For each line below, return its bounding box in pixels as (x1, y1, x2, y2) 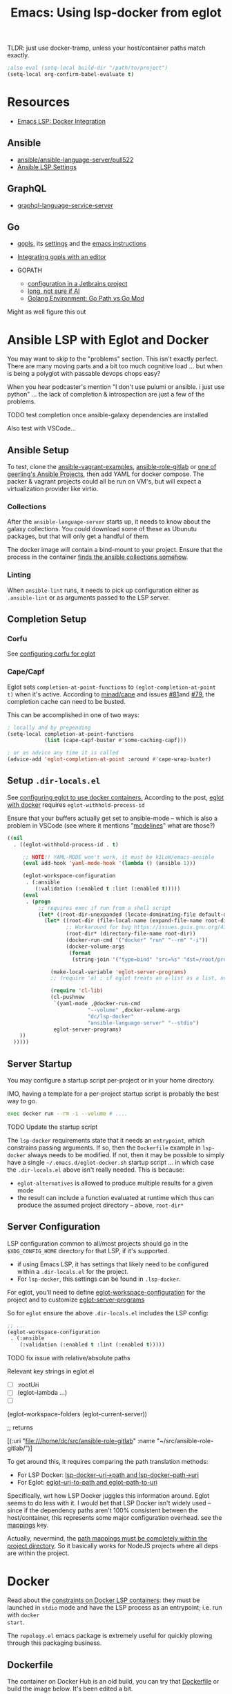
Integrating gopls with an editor (17, 253, 107, 261)
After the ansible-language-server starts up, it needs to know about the (7, 517, 211, 526)
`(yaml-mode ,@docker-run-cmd (53, 1000, 140, 1007)
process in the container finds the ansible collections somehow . (7, 553, 188, 561)
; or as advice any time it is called (7, 750, 119, 756)
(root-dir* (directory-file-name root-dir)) (66, 931, 196, 938)
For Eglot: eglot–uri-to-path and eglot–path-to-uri (17, 1478, 157, 1487)
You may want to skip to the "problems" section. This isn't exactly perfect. (7, 354, 219, 363)
